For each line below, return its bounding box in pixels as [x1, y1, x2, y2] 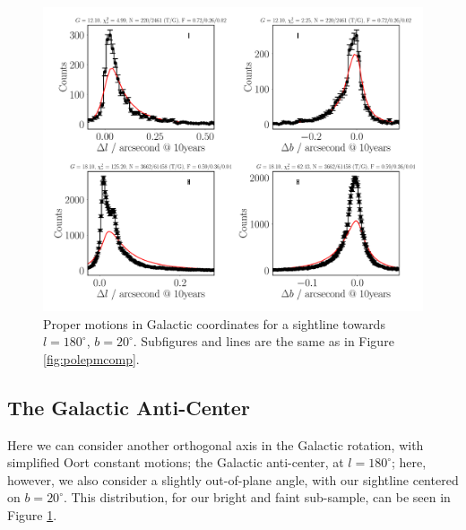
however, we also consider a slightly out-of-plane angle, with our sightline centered [7, 470, 459, 489]
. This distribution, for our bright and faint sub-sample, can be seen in [63, 488, 451, 507]
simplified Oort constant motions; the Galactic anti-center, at [7, 453, 344, 472]
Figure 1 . [7, 506, 57, 525]
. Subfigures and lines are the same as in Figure [133, 332, 394, 351]
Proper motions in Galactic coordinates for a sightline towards [43, 314, 385, 333]
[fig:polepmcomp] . [43, 349, 140, 368]
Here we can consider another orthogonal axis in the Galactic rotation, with [7, 435, 424, 454]
